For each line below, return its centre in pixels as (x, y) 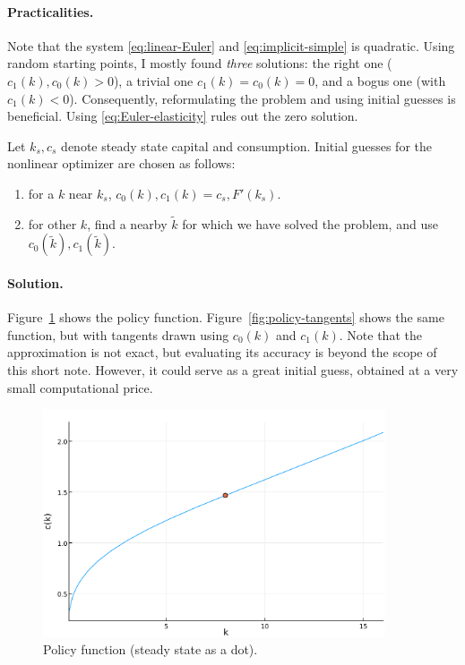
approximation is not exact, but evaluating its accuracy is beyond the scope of (222, 352)
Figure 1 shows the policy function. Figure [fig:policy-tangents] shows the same (226, 317)
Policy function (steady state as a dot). (151, 649)
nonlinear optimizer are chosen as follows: (121, 163)
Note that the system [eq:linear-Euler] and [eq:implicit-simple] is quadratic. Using (231, 45)
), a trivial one (153, 80)
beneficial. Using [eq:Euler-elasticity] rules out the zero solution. (183, 116)
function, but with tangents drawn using (118, 334)
